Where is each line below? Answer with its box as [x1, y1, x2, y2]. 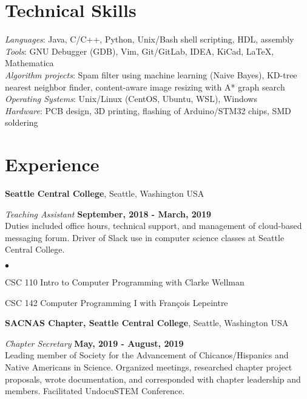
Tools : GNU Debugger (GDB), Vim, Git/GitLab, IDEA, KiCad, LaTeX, [5, 44, 274, 57]
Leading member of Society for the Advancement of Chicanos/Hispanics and [5, 349, 289, 361]
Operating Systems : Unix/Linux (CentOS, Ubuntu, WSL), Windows [5, 92, 257, 105]
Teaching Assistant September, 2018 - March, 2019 [5, 207, 212, 220]
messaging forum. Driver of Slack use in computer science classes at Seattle [5, 231, 285, 244]
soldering [5, 116, 38, 129]
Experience [5, 152, 100, 177]
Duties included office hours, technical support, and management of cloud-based [5, 219, 302, 232]
